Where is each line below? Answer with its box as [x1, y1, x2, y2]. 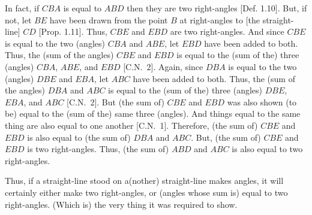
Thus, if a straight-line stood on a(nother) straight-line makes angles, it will [5, 174, 284, 187]
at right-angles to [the [179, 13, 260, 26]
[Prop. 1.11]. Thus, [38, 25, 107, 38]
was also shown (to [227, 95, 297, 108]
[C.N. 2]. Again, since [123, 60, 203, 72]
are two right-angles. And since [170, 25, 284, 38]
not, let [5, 13, 32, 26]
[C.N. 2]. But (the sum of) [67, 95, 164, 108]
